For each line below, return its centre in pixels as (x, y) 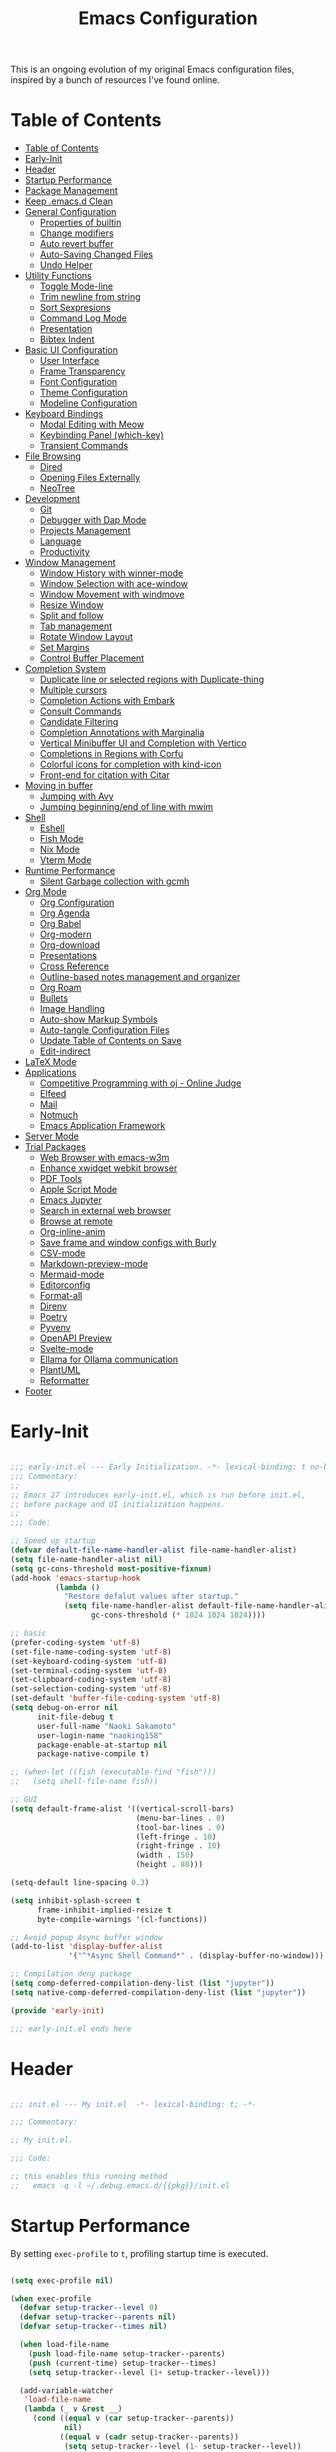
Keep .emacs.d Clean (68, 201)
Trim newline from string (90, 297)
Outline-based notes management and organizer (140, 977)
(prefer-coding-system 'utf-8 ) (75, 1642)
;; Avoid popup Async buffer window (86, 1937)
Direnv (53, 1306)
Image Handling (72, 1009)
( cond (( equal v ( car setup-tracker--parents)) (133, 2418)
